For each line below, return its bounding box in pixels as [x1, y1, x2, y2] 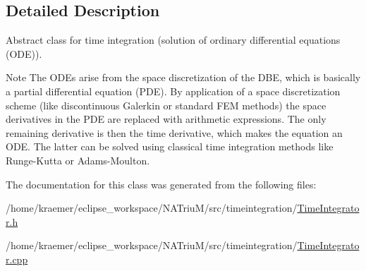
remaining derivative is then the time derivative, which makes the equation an [6, 125, 343, 140]
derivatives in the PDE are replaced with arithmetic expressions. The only [6, 112, 327, 126]
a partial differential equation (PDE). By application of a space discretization [6, 83, 341, 98]
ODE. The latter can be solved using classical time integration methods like [6, 139, 334, 154]
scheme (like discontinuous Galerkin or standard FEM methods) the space [6, 97, 327, 112]
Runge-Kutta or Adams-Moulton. [6, 152, 150, 167]
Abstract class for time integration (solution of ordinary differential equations [6, 32, 341, 47]
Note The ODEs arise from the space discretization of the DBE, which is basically [6, 70, 361, 85]
